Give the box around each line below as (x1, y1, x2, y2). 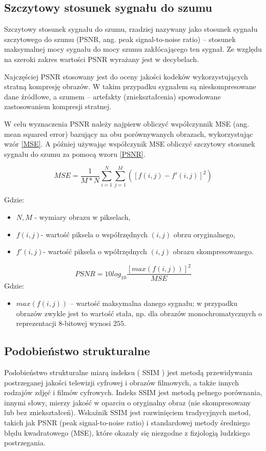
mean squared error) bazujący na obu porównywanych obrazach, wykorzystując (4, 128, 253, 139)
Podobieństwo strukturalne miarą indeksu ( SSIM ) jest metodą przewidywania (4, 366, 253, 377)
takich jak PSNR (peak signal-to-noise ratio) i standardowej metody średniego (4, 417, 250, 427)
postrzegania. (4, 437, 46, 448)
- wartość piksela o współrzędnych (41, 229, 148, 239)
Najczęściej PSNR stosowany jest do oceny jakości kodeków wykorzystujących (4, 71, 248, 81)
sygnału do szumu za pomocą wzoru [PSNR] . (4, 148, 146, 159)
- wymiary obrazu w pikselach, (34, 212, 131, 222)
